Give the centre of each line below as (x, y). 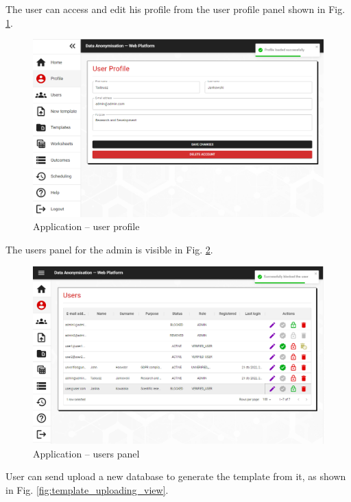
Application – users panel (86, 453)
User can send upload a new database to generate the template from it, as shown (176, 476)
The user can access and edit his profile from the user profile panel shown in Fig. (175, 9)
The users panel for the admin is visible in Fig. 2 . (109, 249)
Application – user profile (86, 226)
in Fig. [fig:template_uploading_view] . (87, 489)
